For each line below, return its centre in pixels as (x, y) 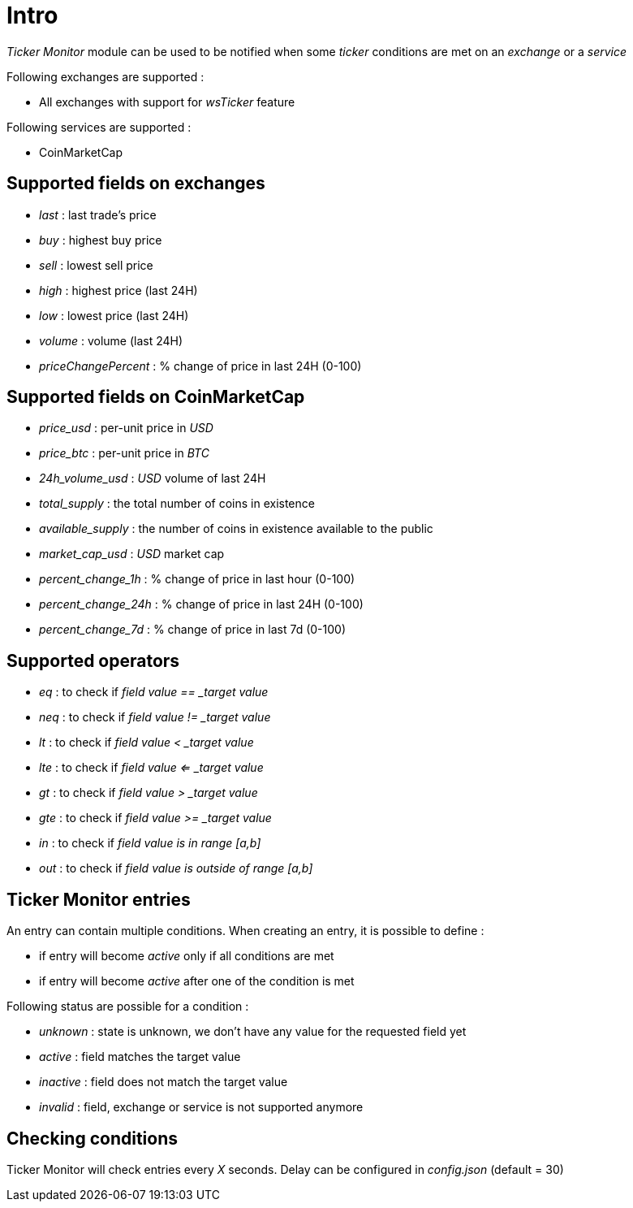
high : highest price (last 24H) (118, 290)
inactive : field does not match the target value (164, 1082)
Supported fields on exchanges (136, 184)
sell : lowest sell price (96, 265)
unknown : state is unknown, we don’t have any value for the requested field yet (253, 1032)
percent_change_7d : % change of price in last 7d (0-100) (192, 630)
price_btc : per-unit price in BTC (124, 453)
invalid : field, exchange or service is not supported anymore (201, 1107)
